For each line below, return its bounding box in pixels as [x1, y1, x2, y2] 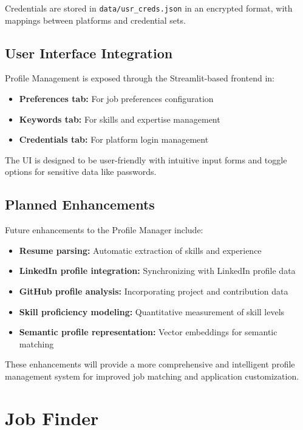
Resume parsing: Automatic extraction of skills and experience [19, 244, 262, 256]
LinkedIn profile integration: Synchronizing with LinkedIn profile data [19, 264, 296, 277]
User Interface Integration [5, 43, 173, 62]
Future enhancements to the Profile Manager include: [5, 224, 203, 236]
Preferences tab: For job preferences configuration [19, 92, 214, 105]
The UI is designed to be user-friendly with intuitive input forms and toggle [5, 153, 287, 166]
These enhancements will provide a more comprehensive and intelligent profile [5, 358, 295, 370]
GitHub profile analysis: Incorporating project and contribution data [19, 285, 288, 297]
